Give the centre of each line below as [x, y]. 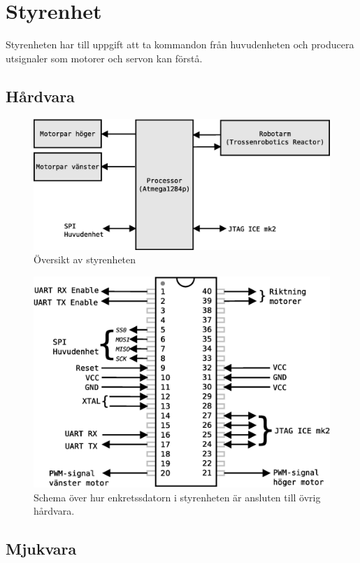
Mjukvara [41, 549]
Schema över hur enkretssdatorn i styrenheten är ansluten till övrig [177, 497]
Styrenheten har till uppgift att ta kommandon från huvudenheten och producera [180, 44]
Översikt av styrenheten [85, 259]
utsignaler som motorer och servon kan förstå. [104, 58]
